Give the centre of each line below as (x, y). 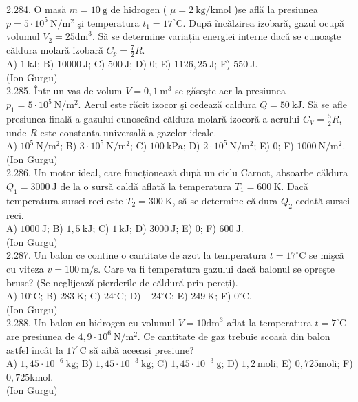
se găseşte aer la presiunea (230, 91)
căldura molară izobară (55, 49)
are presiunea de (41, 336)
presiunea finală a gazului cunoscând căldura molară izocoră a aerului (153, 118)
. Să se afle (324, 104)
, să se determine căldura (225, 200)
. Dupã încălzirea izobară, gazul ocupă (263, 22)
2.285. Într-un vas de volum (64, 91)
